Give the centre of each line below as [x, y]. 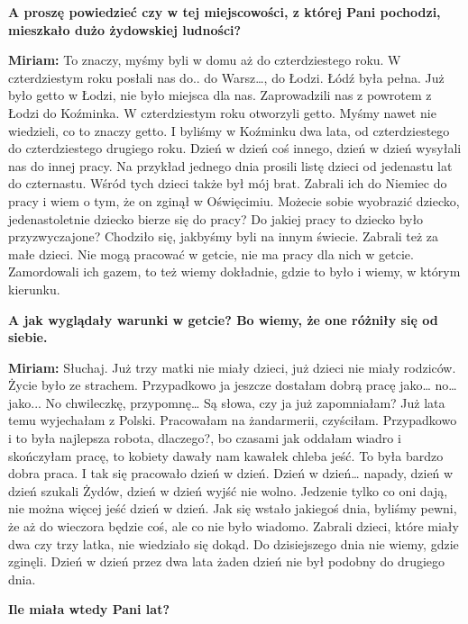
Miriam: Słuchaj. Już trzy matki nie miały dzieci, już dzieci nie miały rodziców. [232, 367]
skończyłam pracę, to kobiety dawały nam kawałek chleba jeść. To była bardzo [226, 455]
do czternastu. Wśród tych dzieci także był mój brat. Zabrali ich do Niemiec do [228, 183]
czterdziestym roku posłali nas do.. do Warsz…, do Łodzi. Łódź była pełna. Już [226, 77]
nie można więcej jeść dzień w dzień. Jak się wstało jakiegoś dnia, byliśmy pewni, [233, 508]
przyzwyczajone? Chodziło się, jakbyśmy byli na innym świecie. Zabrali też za [224, 236]
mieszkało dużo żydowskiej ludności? [125, 29]
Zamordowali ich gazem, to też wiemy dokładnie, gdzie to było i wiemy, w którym [234, 271]
